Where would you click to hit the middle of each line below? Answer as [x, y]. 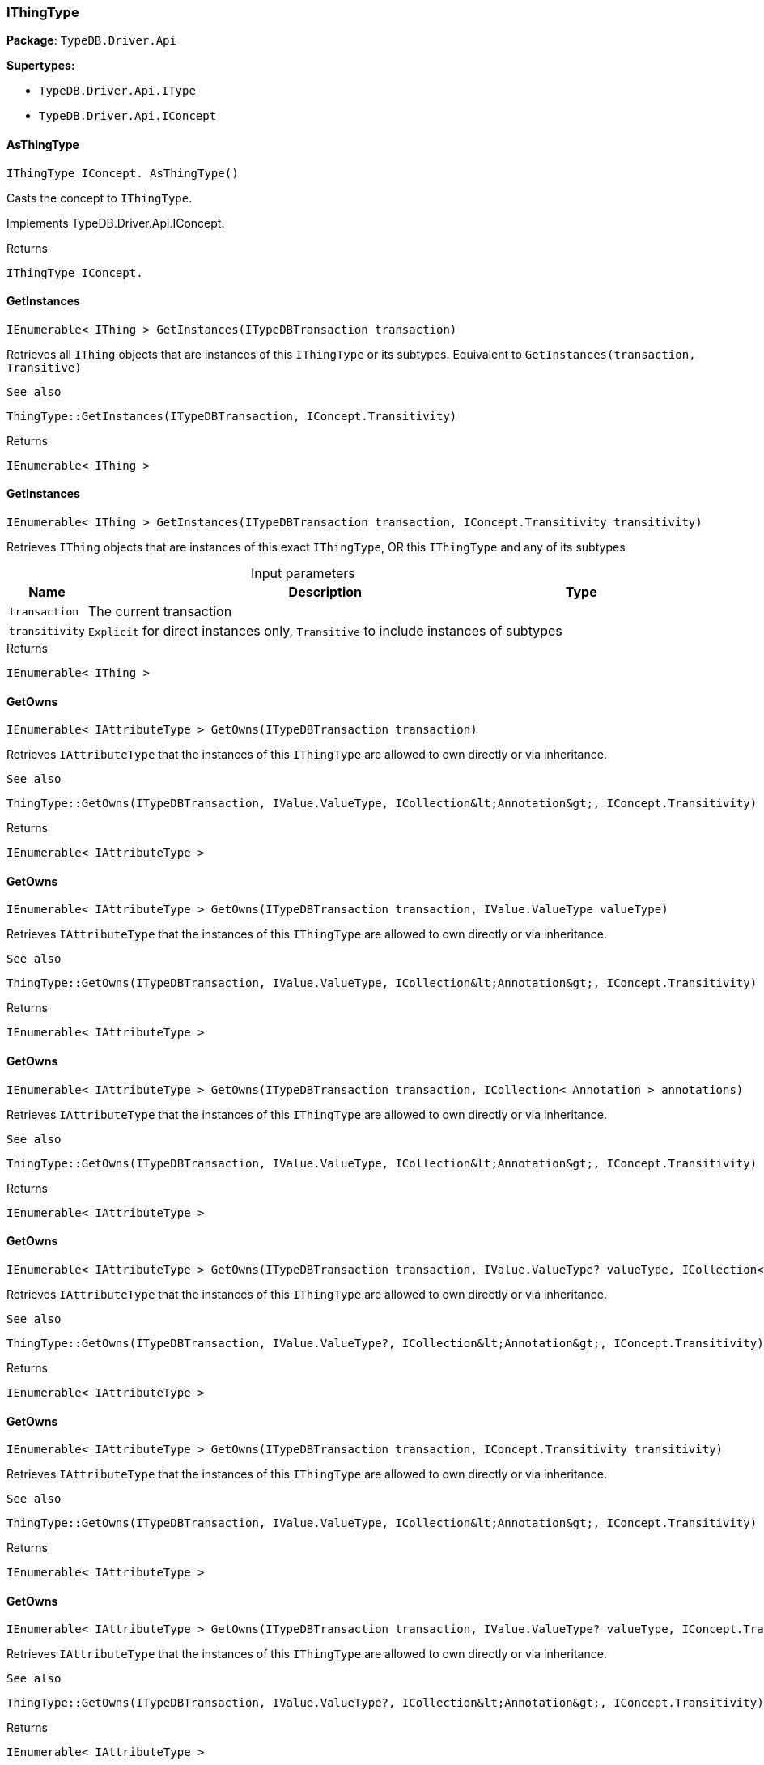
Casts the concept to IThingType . [100, 198]
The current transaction [160, 612]
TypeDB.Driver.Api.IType [117, 91]
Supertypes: [41, 66]
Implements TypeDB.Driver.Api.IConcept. [116, 223]
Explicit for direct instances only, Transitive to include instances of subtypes [325, 631]
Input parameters [303, 574]
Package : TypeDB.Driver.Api [91, 40]
